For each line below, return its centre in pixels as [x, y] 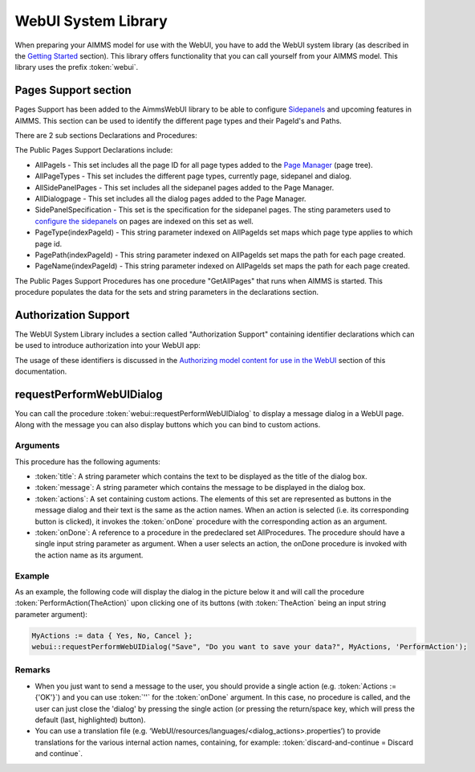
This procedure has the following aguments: [87, 461]
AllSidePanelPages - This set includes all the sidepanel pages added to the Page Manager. [185, 187]
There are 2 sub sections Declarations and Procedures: [106, 136]
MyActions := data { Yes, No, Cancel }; [112, 635]
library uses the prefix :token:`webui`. [77, 67]
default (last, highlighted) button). [90, 720]
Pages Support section [73, 90]
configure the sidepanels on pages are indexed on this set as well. [144, 221]
